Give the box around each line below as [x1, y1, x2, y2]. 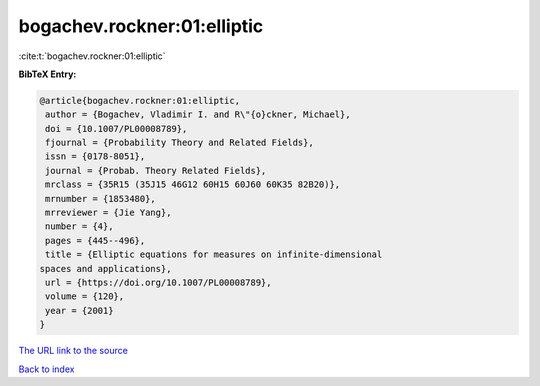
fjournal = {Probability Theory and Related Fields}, [45, 137, 314, 149]
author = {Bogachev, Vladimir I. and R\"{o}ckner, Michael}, [45, 109, 351, 120]
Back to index [18, 363, 75, 375]
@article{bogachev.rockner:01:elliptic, [39, 95, 240, 106]
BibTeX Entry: [18, 68, 77, 80]
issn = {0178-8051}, [45, 151, 146, 162]
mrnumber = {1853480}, [45, 193, 157, 204]
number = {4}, [45, 221, 114, 232]
